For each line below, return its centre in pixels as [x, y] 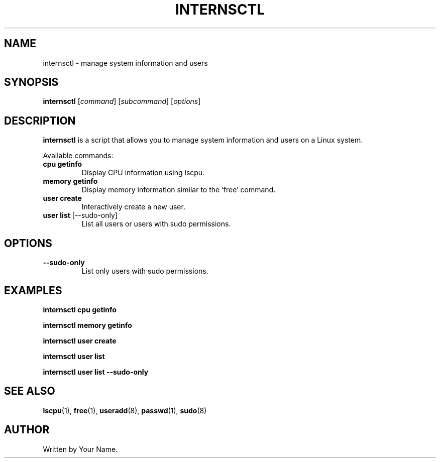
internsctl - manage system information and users [125, 63]
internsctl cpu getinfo [80, 309]
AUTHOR [27, 430]
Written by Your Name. [80, 449]
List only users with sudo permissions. [145, 271]
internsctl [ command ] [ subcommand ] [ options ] [122, 101]
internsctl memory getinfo [87, 325]
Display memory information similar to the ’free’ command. [179, 190]
